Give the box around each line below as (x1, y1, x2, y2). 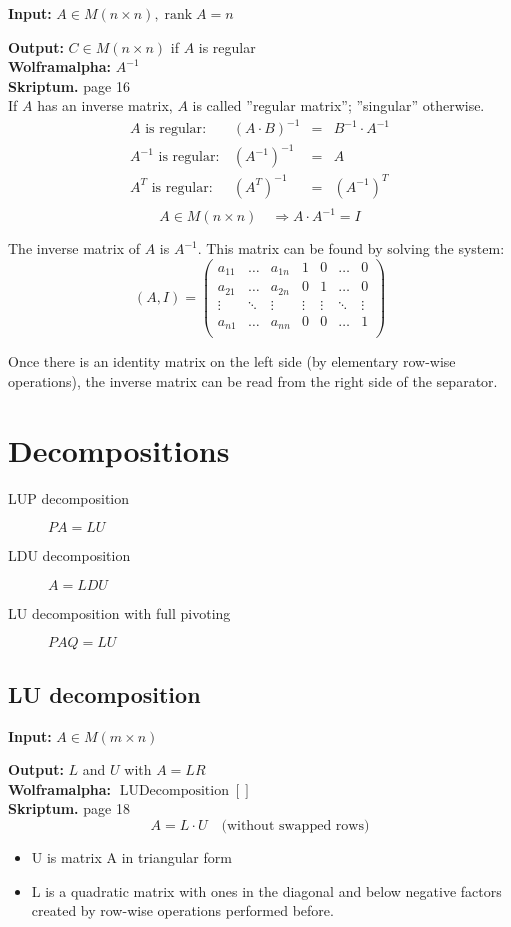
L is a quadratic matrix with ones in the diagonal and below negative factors (31, 880, 502, 901)
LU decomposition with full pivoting (8, 602, 231, 623)
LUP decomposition (8, 487, 130, 508)
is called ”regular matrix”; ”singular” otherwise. (192, 95, 485, 116)
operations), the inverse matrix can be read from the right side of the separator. (8, 370, 498, 391)
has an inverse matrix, (37, 95, 173, 116)
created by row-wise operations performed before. (31, 900, 334, 921)
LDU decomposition (8, 545, 131, 566)
